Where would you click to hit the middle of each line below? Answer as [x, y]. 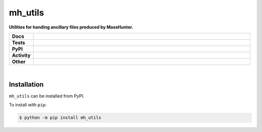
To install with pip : [28, 105]
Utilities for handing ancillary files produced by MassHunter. [71, 27]
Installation [26, 84]
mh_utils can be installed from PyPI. [47, 96]
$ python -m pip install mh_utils [60, 118]
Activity [21, 55]
